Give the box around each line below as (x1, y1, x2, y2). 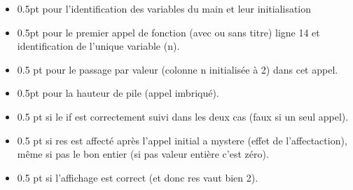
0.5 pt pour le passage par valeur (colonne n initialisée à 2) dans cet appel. (17, 62, 338, 76)
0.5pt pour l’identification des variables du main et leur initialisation (17, 1, 312, 15)
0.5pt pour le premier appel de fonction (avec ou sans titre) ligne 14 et (17, 25, 320, 39)
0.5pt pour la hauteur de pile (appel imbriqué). (17, 86, 219, 100)
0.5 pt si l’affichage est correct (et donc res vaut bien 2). (17, 170, 258, 184)
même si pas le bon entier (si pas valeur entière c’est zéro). (17, 147, 269, 161)
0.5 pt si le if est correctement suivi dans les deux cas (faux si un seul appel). (17, 109, 349, 123)
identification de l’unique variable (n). (17, 39, 180, 53)
